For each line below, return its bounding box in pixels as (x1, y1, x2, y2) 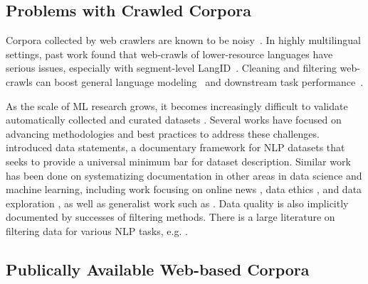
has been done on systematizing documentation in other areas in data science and (6, 168, 362, 182)
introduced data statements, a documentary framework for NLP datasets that (6, 140, 345, 155)
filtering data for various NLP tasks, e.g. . (6, 223, 188, 238)
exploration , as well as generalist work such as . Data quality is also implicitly (6, 195, 349, 210)
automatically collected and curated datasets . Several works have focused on (6, 112, 342, 127)
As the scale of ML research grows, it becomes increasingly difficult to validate (6, 98, 348, 113)
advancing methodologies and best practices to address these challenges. (6, 126, 320, 141)
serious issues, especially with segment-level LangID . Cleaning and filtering (6, 60, 337, 75)
